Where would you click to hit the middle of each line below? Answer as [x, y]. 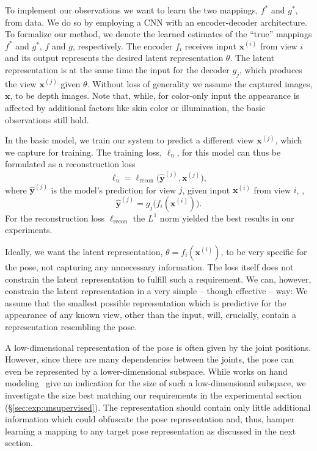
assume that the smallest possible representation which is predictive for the [146, 302]
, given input [206, 189]
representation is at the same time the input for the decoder [117, 69]
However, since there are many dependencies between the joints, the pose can [150, 359]
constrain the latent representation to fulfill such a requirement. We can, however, [158, 279]
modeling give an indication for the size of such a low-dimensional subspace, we [155, 383]
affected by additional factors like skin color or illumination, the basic [135, 107]
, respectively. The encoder [122, 45]
